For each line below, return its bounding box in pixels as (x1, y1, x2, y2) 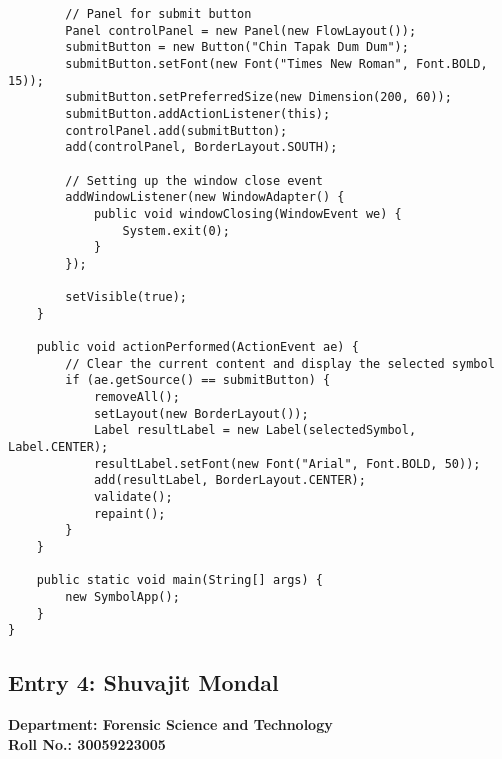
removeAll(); (93, 390, 180, 405)
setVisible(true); (65, 290, 187, 305)
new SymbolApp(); (65, 589, 180, 604)
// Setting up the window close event (65, 173, 323, 188)
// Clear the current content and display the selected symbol (65, 356, 495, 371)
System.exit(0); (122, 223, 230, 238)
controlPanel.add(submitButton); (65, 123, 288, 138)
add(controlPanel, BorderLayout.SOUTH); (65, 140, 338, 155)
